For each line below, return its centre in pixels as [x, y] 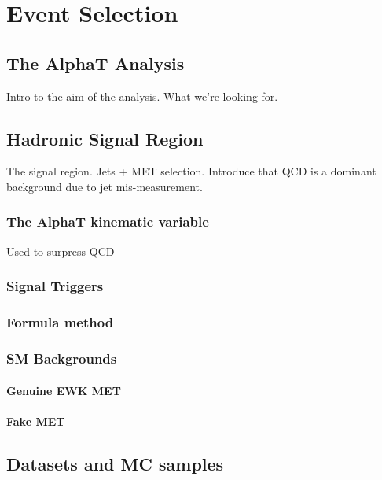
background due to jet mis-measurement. [105, 186]
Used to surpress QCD [61, 251]
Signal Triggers [55, 286]
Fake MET [36, 421]
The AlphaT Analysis [95, 63]
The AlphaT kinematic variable [108, 222]
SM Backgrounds [62, 358]
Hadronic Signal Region [105, 138]
